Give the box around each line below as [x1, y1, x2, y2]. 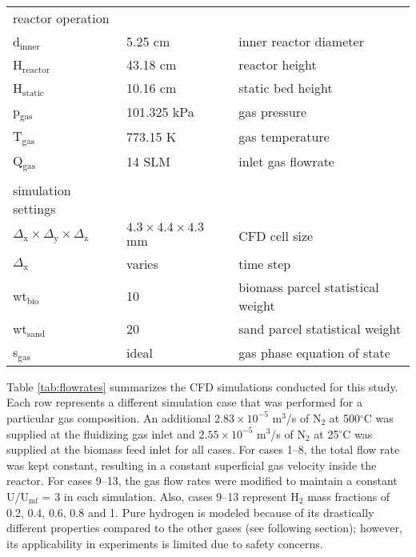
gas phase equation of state [238, 343, 390, 362]
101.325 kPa [126, 102, 194, 121]
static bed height [238, 78, 333, 97]
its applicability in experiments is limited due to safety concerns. [6, 535, 323, 551]
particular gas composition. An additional [6, 409, 211, 426]
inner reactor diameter [238, 32, 364, 50]
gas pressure [238, 102, 307, 121]
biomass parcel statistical [238, 277, 379, 296]
